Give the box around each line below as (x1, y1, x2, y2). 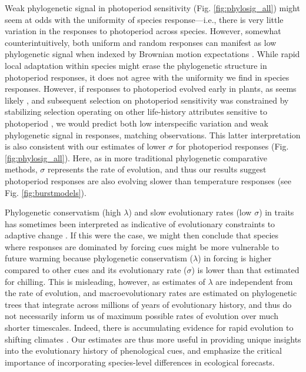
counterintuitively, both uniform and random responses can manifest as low (5, 36, 277, 48)
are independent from (215, 275, 293, 287)
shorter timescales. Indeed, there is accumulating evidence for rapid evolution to (5, 321, 294, 334)
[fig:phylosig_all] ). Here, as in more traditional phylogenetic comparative (5, 151, 268, 164)
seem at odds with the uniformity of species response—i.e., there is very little (5, 13, 284, 25)
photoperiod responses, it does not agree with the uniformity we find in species (5, 71, 290, 83)
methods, (5, 163, 38, 175)
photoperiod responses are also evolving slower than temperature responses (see (5, 174, 292, 187)
